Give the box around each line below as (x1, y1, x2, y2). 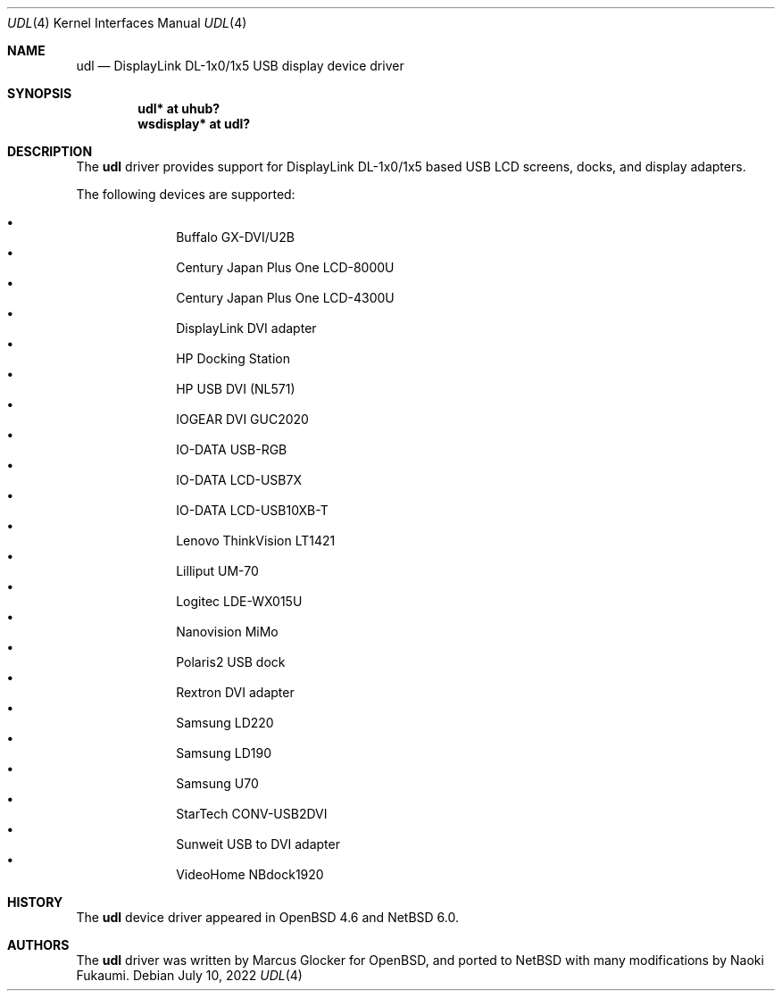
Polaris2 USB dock (176, 654, 286, 669)
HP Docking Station (176, 351, 290, 366)
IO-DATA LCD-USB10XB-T (176, 503, 329, 518)
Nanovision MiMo (176, 624, 279, 639)
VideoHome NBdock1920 (176, 867, 324, 882)
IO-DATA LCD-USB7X (176, 472, 302, 487)
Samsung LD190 (176, 745, 271, 761)
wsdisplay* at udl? (137, 116, 251, 131)
